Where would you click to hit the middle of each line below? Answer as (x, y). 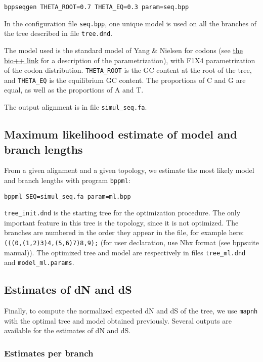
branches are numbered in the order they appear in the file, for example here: (124, 232)
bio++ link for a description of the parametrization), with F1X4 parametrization (130, 60)
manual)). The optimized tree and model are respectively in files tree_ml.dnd (125, 252)
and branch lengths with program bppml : (67, 180)
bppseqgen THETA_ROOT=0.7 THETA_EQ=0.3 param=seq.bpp (97, 7)
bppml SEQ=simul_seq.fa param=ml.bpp (68, 196)
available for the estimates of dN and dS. (68, 330)
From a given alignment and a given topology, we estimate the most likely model (129, 170)
